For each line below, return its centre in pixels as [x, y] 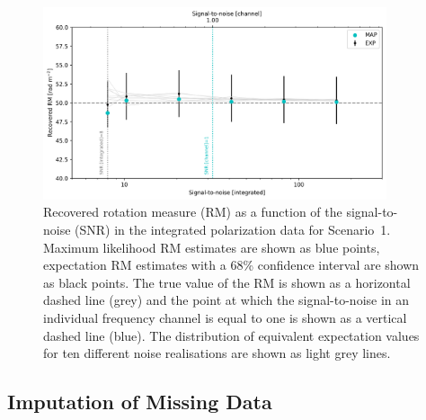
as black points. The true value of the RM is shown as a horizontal [227, 282]
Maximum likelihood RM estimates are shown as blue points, [212, 247]
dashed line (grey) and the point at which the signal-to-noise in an [226, 300]
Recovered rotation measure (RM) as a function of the [193, 212]
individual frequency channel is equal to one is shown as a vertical [225, 318]
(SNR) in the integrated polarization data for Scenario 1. [233, 230]
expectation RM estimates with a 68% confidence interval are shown [231, 265]
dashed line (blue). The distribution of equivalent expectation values [231, 335]
